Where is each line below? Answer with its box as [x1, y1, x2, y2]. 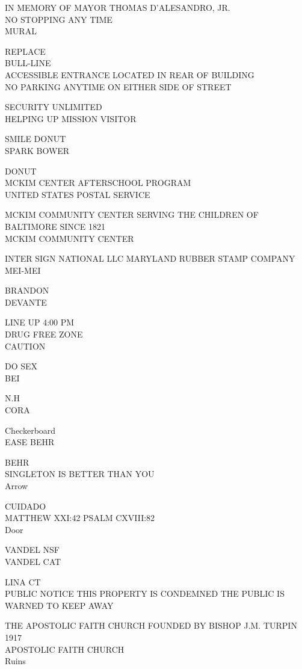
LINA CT [5, 575, 41, 588]
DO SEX [5, 360, 38, 372]
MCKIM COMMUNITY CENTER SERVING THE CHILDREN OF [5, 208, 259, 221]
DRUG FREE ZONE [5, 328, 83, 341]
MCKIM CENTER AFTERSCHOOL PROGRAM [5, 176, 191, 189]
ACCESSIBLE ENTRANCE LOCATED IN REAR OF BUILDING [5, 68, 254, 81]
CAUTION [5, 339, 46, 352]
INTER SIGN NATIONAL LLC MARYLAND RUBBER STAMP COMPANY [5, 252, 295, 265]
